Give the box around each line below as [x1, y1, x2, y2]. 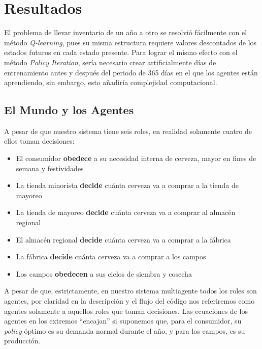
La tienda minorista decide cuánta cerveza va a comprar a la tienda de [16, 180, 239, 191]
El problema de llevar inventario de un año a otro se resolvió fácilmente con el [4, 27, 247, 38]
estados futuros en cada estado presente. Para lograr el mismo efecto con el [4, 47, 238, 58]
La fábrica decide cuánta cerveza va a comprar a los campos [16, 251, 206, 262]
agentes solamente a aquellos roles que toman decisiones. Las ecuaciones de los [4, 305, 248, 316]
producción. [4, 335, 41, 346]
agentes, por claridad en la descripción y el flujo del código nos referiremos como [4, 296, 255, 306]
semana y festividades [16, 163, 84, 173]
